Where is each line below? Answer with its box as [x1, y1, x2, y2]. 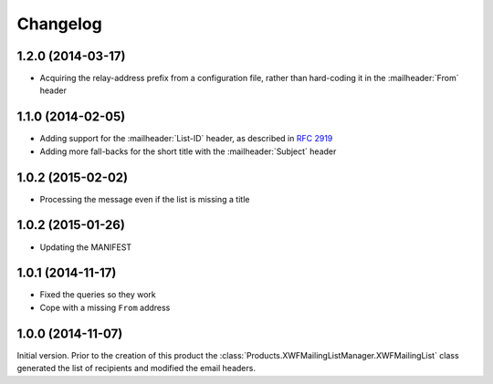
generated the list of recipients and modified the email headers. [16, 363, 256, 374]
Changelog [16, 14, 102, 34]
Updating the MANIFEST [39, 242, 132, 253]
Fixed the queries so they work [39, 289, 156, 300]
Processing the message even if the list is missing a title [39, 193, 250, 204]
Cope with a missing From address [39, 302, 171, 313]
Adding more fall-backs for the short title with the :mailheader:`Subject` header [39, 146, 337, 157]
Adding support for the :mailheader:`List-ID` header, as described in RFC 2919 [39, 133, 333, 144]
